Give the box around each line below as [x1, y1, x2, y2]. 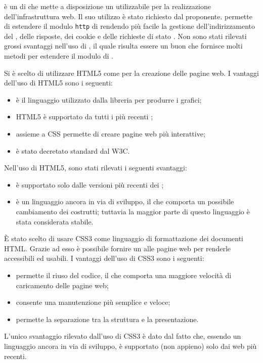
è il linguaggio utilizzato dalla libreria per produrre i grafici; [16, 94, 202, 105]
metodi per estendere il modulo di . [4, 51, 113, 61]
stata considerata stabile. [16, 216, 94, 226]
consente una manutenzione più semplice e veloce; [16, 297, 170, 307]
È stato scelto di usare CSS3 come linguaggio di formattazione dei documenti [4, 233, 243, 244]
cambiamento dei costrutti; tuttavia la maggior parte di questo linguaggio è [16, 206, 250, 216]
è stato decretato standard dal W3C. [16, 145, 130, 156]
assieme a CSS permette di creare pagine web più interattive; [16, 128, 205, 139]
